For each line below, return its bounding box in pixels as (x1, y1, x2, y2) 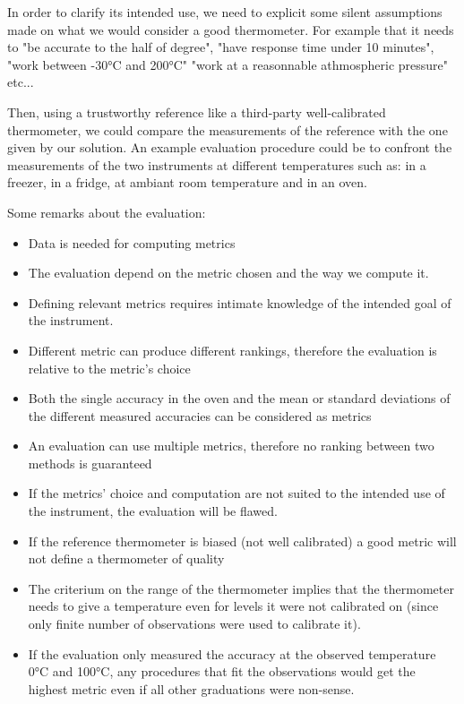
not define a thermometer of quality (28, 549, 225, 568)
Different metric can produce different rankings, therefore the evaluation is (28, 340, 437, 359)
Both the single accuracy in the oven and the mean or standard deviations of (28, 389, 451, 408)
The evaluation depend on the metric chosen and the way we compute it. (28, 263, 429, 282)
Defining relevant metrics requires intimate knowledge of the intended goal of (28, 293, 451, 312)
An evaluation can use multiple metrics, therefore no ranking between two (28, 436, 434, 455)
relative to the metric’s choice (28, 358, 191, 377)
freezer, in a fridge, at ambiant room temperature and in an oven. (7, 173, 367, 192)
